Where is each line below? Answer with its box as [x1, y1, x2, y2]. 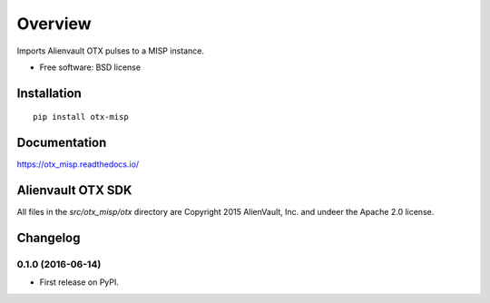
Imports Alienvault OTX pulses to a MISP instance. [16, 45, 204, 56]
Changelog [16, 230, 81, 245]
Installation [16, 85, 82, 101]
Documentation [16, 135, 107, 151]
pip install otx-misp [33, 112, 129, 122]
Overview [16, 14, 92, 34]
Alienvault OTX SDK [16, 182, 132, 199]
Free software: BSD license [39, 62, 141, 73]
